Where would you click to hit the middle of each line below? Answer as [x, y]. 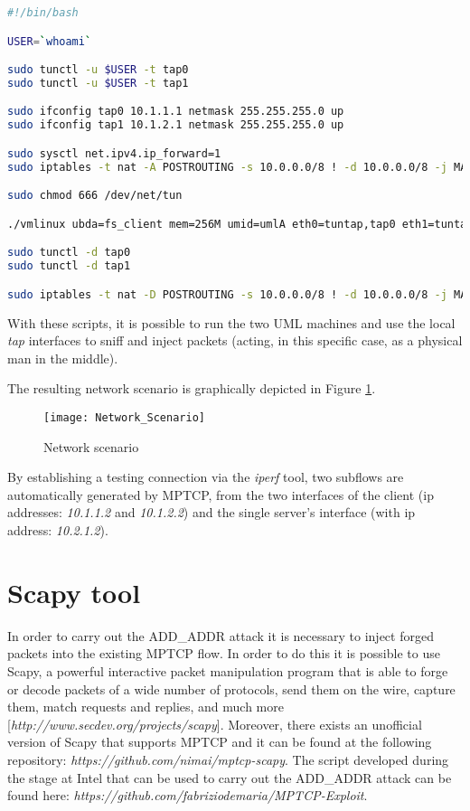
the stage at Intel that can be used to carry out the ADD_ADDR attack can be [230, 777]
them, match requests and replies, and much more [146, 707]
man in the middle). [63, 358]
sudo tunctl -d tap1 [69, 266]
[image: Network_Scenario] [124, 418]
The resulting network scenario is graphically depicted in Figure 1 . [192, 388]
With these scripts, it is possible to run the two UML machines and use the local [231, 322]
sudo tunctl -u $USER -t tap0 [98, 70]
